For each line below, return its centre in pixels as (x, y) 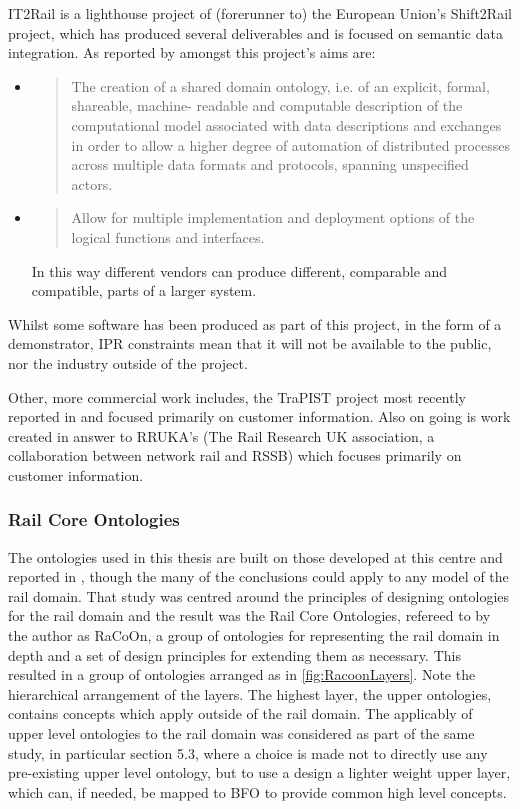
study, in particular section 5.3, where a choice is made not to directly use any (248, 752)
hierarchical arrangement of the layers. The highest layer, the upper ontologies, (250, 693)
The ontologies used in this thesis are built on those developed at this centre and (255, 556)
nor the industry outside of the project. (128, 362)
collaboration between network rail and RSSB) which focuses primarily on (235, 455)
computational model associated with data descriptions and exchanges (286, 124)
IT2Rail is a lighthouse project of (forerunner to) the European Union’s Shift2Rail (260, 13)
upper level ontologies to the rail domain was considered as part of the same (241, 733)
